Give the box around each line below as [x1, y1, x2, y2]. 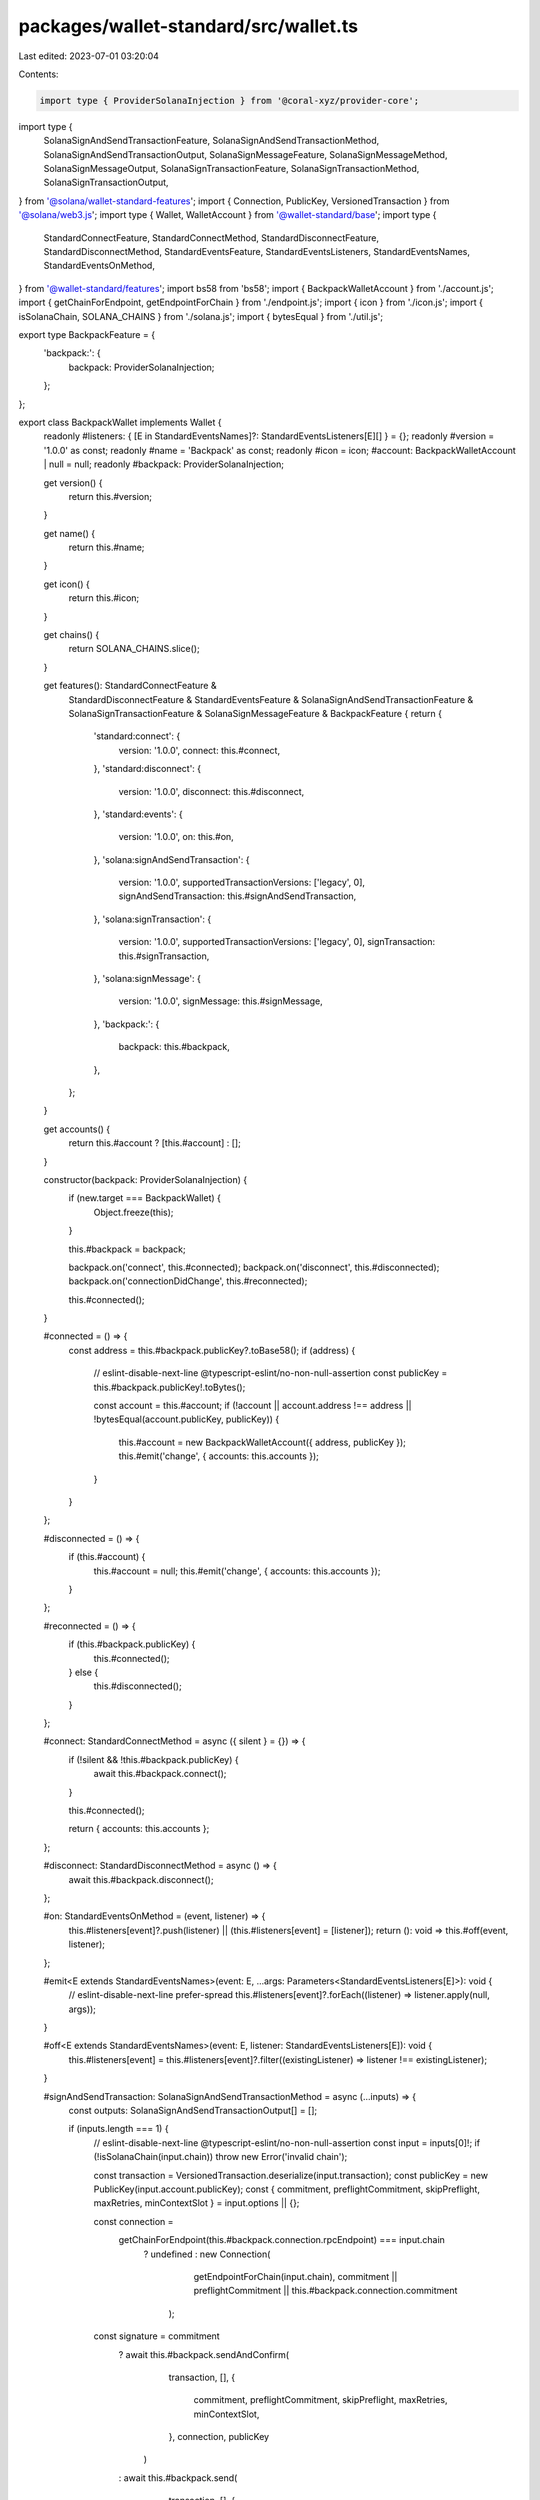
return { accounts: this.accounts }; [68, 1823, 210, 1835]
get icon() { [43, 578, 90, 590]
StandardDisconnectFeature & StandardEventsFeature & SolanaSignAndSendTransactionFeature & [68, 693, 474, 705]
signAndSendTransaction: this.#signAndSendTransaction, [118, 890, 357, 902]
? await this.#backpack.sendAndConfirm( [118, 2348, 290, 2360]
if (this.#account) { [68, 1551, 146, 1563]
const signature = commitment [93, 2330, 220, 2342]
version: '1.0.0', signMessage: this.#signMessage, [118, 995, 324, 1007]
